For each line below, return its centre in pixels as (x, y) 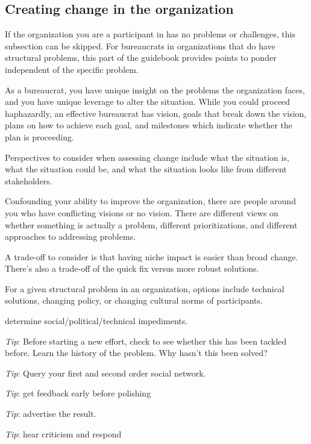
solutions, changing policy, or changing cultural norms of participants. (134, 300)
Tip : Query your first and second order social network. (105, 373)
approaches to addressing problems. (71, 236)
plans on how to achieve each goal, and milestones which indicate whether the (149, 125)
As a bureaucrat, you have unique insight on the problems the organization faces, (155, 89)
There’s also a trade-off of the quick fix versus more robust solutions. (132, 268)
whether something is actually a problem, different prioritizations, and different (151, 224)
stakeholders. (29, 180)
